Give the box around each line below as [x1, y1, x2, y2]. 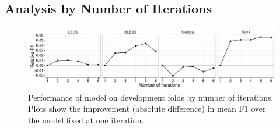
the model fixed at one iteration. [28, 113, 144, 126]
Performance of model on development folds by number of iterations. [28, 91, 274, 103]
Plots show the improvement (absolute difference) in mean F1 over [28, 102, 266, 115]
